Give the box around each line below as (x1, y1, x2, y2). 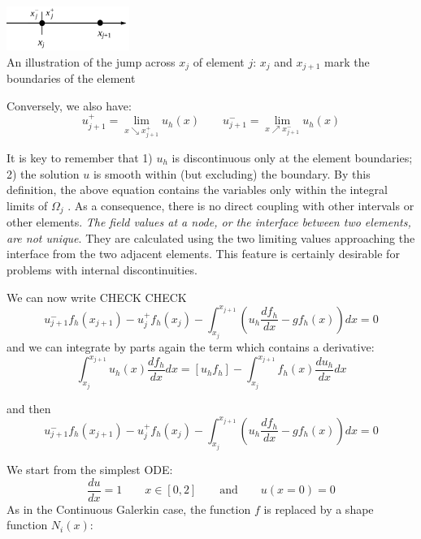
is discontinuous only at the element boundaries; (171, 149, 413, 166)
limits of (7, 196, 48, 213)
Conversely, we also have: (7, 97, 132, 114)
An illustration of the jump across (7, 53, 176, 70)
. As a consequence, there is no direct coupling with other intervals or (67, 196, 414, 213)
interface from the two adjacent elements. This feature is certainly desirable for (7, 245, 400, 262)
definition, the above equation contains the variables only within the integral (7, 181, 388, 198)
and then (7, 399, 51, 416)
